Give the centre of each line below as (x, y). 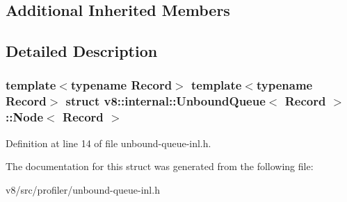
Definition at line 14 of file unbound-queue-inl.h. (108, 143)
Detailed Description (82, 51)
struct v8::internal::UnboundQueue (166, 101)
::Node (25, 117)
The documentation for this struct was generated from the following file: (160, 166)
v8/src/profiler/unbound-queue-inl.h (83, 189)
